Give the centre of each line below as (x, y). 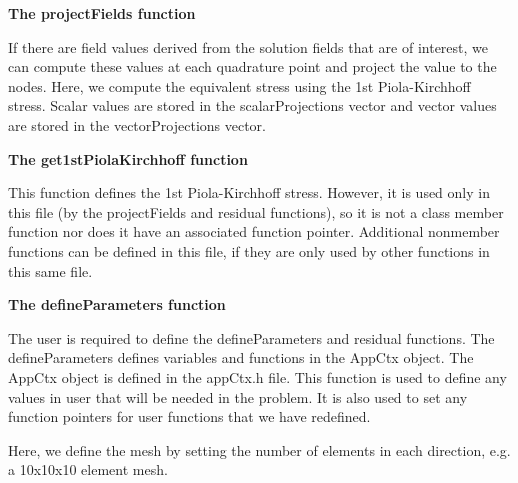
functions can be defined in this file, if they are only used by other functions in (249, 250)
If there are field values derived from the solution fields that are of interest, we (248, 46)
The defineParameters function (117, 304)
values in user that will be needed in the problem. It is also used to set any (238, 396)
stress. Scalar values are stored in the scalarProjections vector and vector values (252, 105)
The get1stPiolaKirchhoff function (128, 158)
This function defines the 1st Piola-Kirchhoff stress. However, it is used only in (249, 192)
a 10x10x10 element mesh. (88, 469)
